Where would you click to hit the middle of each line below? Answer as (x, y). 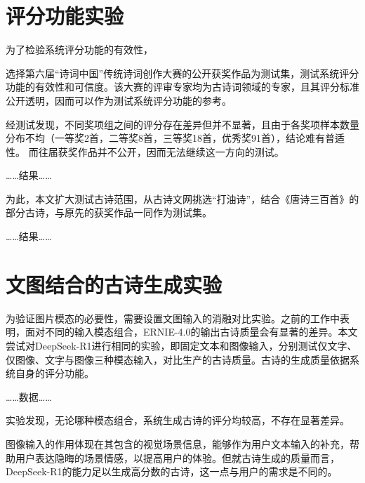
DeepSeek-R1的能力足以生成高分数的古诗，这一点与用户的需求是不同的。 (172, 471)
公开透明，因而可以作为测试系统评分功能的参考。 (119, 100)
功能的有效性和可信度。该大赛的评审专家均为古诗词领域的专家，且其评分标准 (182, 87)
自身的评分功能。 (54, 373)
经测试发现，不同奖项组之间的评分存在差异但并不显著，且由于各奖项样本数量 (182, 124)
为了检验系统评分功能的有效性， (79, 49)
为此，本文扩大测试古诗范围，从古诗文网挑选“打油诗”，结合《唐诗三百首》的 (182, 198)
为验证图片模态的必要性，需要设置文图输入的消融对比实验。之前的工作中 (173, 318)
